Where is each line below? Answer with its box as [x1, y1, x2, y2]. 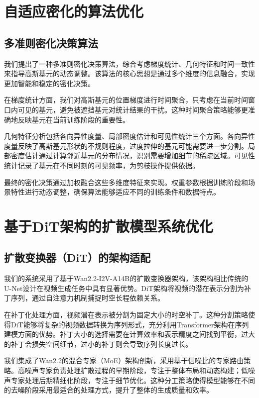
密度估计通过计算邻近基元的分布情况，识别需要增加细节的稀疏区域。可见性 [10, 150, 255, 161]
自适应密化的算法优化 [4, 1, 144, 21]
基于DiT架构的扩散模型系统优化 [4, 215, 214, 236]
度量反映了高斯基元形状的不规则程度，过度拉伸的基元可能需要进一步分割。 [4, 140, 248, 151]
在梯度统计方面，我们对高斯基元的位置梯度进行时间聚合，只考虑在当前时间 [4, 95, 248, 105]
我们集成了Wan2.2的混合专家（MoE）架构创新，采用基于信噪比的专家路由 [4, 355, 244, 366]
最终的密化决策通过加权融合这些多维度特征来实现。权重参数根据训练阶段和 [4, 177, 248, 187]
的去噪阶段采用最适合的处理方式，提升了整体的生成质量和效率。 [4, 385, 213, 395]
